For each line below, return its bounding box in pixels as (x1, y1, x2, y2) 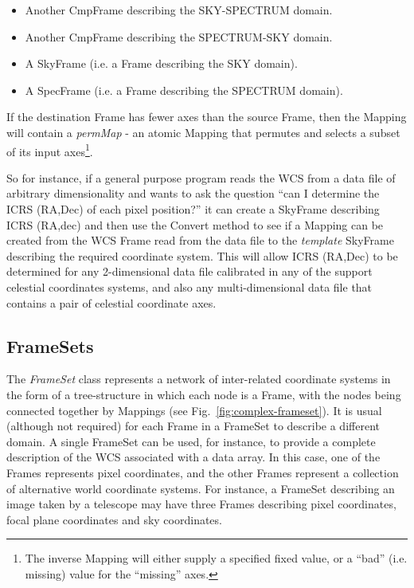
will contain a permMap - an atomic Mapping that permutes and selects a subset (6, 123, 400, 140)
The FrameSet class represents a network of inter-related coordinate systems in (6, 370, 391, 387)
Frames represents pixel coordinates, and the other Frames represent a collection (6, 464, 399, 480)
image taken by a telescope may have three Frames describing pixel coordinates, (6, 496, 396, 512)
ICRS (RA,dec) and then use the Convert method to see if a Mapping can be (6, 216, 384, 233)
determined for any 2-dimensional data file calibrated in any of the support (6, 263, 373, 280)
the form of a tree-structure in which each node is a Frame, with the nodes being (6, 386, 401, 402)
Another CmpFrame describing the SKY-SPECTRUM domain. (25, 2, 333, 18)
